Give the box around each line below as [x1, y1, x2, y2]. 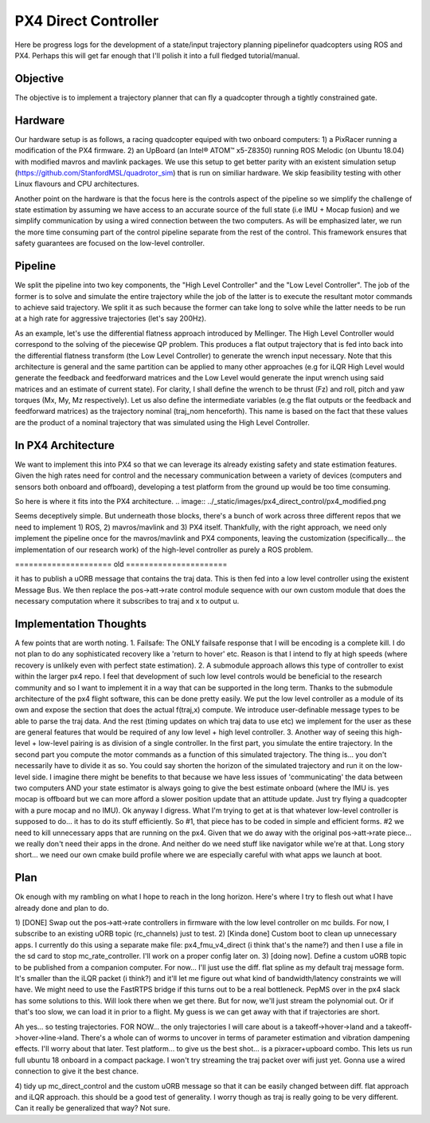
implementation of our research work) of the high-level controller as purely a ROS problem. [14, 545, 314, 554]
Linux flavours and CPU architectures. [14, 179, 139, 189]
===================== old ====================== [14, 559, 228, 569]
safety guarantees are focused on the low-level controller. [14, 238, 205, 248]
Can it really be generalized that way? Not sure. [14, 1103, 170, 1113]
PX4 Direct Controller [14, 12, 159, 30]
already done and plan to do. [14, 903, 109, 912]
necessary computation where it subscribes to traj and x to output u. [14, 597, 240, 606]
